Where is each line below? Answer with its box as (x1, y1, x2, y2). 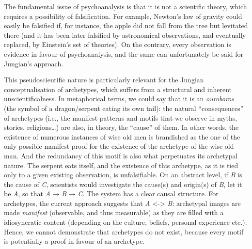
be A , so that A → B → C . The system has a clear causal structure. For (4, 188, 219, 199)
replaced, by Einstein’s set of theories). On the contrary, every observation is (4, 39, 232, 49)
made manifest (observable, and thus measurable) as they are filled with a (4, 207, 224, 218)
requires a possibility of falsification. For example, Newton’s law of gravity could (4, 11, 242, 21)
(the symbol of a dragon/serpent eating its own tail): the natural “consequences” (4, 103, 244, 113)
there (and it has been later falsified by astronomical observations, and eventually (4, 30, 246, 40)
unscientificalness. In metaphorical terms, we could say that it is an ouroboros (4, 93, 234, 104)
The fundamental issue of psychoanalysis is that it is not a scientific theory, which (4, 1, 247, 11)
